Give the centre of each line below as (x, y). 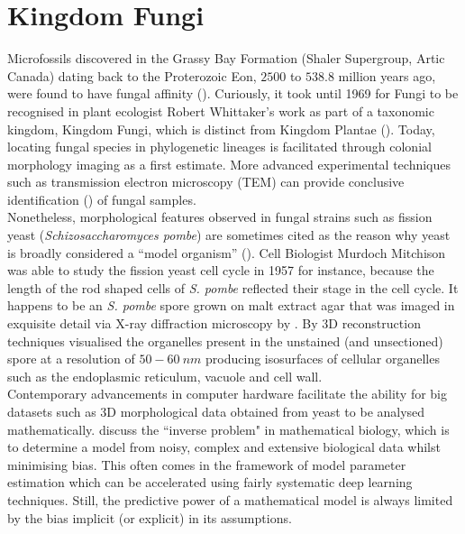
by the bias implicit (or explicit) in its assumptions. (150, 517)
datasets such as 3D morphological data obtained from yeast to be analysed (216, 411)
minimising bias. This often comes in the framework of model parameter (207, 464)
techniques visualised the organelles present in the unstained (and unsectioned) (225, 341)
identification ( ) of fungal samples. (102, 199)
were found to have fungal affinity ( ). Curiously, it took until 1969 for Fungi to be (233, 93)
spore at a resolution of (71, 359)
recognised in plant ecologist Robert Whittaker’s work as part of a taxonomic (221, 110)
